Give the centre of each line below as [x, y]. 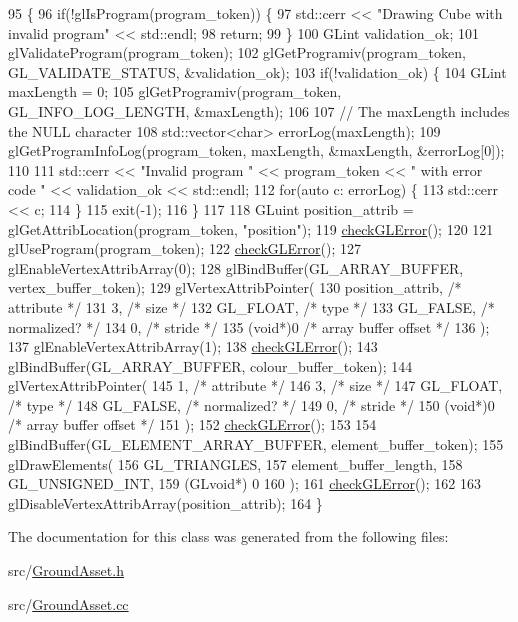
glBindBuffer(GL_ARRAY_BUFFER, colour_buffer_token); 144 [210, 365]
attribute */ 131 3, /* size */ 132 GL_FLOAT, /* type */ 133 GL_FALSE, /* [251, 306]
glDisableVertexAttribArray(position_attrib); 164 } [165, 502]
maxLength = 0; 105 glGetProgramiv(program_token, [175, 91]
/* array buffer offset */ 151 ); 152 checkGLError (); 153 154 [192, 424]
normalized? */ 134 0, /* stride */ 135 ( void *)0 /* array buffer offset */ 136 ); [249, 326]
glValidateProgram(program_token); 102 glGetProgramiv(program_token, [237, 52]
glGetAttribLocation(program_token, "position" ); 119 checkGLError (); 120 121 [251, 228]
